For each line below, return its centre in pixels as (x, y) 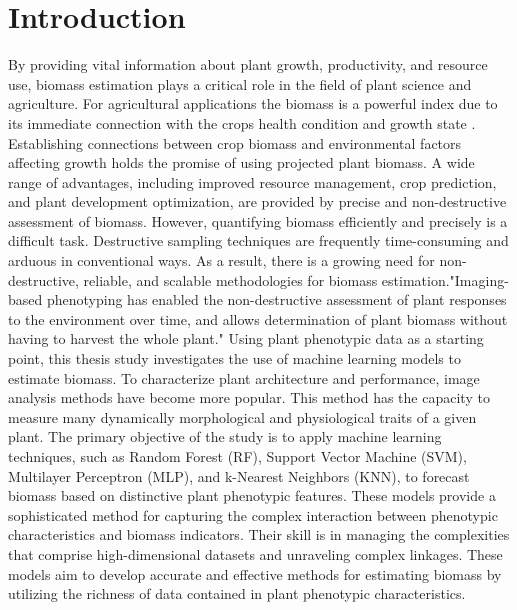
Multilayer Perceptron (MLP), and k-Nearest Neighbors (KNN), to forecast (239, 475)
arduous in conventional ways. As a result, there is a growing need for (221, 260)
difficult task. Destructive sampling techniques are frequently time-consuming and (258, 240)
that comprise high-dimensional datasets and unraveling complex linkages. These (255, 553)
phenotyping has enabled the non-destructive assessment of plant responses (276, 299)
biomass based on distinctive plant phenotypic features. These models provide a (252, 495)
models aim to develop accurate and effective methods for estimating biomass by (255, 573)
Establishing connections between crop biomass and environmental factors (235, 142)
